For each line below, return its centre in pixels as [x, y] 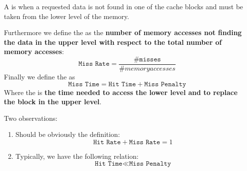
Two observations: [31, 118]
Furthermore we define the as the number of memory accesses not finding [123, 32]
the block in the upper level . [53, 102]
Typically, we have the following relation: [77, 156]
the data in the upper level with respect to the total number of [113, 42]
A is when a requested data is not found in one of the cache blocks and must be [123, 6]
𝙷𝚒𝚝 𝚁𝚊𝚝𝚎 [107, 142]
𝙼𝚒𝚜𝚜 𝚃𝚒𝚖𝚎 [84, 84]
